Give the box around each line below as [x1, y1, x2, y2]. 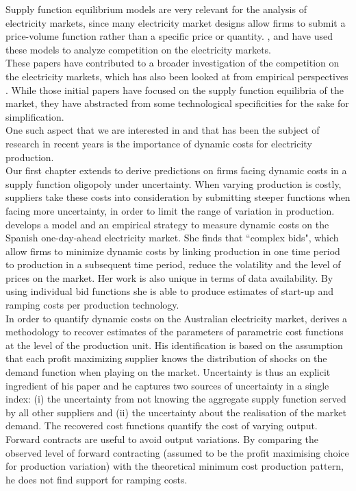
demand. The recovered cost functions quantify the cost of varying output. [5, 418, 318, 433]
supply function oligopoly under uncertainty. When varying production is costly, [5, 176, 342, 191]
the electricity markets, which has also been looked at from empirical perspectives [5, 69, 348, 83]
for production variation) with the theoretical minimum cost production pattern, [5, 459, 344, 473]
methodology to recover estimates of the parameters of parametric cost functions [5, 324, 344, 339]
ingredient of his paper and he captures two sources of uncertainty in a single [5, 378, 329, 392]
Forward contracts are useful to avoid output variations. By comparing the [5, 432, 319, 446]
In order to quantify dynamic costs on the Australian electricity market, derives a [5, 311, 348, 325]
